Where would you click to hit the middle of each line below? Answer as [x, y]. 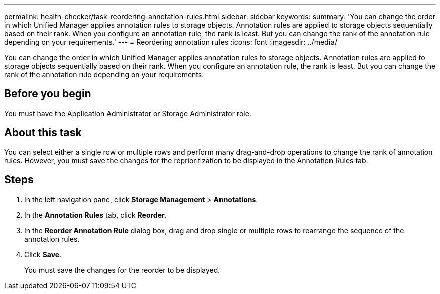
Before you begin [48, 94]
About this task [43, 133]
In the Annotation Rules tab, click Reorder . [95, 215]
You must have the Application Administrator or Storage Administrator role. [128, 113]
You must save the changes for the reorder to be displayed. [122, 270]
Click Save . [43, 254]
